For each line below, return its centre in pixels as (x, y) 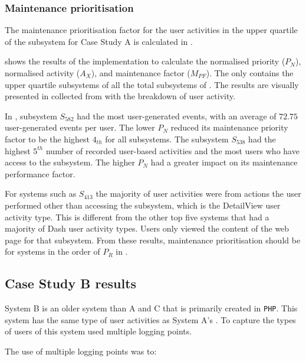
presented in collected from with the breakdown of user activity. (120, 96)
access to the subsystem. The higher (70, 162)
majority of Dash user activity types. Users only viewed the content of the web (147, 228)
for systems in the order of (52, 251)
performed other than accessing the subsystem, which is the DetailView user (143, 205)
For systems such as (41, 193)
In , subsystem (31, 116)
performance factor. (40, 173)
